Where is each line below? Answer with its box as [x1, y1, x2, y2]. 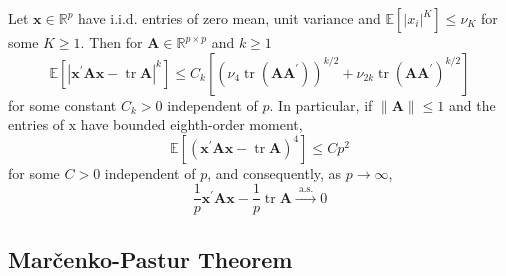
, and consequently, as [207, 162, 342, 183]
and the [448, 94, 496, 115]
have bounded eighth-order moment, [80, 114, 303, 135]
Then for [89, 32, 143, 52]
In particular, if [278, 94, 373, 115]
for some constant [8, 94, 117, 115]
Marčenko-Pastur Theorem [8, 243, 293, 274]
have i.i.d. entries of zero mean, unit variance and [78, 8, 381, 28]
